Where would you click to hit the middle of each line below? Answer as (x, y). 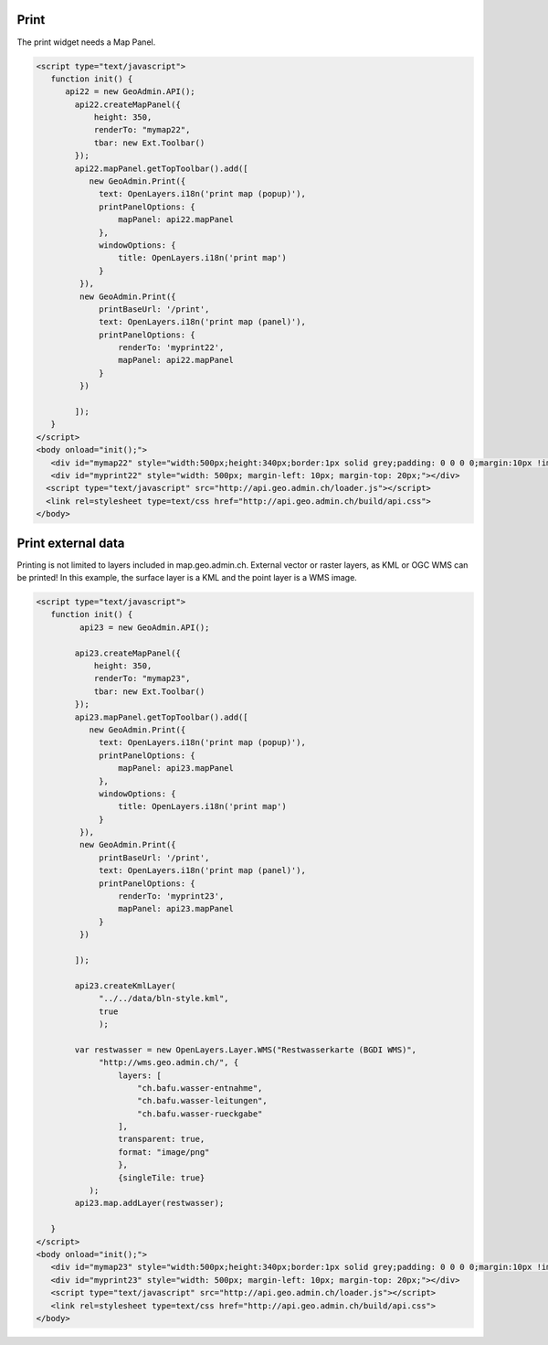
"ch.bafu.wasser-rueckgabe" (200, 1114)
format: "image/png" (163, 1152)
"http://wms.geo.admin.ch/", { (169, 1062)
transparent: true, (161, 1139)
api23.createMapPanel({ (128, 653)
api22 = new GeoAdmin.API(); (130, 92)
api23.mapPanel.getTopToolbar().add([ (161, 717)
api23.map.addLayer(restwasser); (149, 1203)
